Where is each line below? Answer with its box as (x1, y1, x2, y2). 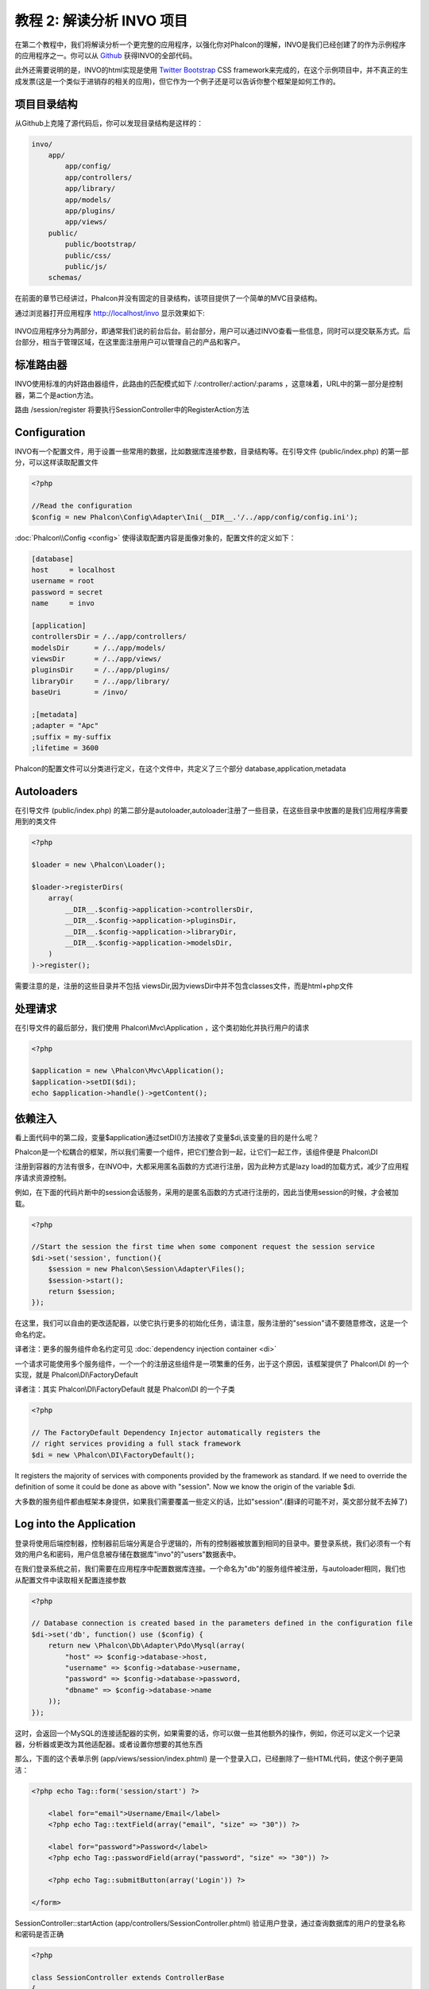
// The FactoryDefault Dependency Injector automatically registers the (31, 1428, 321, 1438)
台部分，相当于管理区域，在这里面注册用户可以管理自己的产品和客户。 (14, 337, 245, 347)
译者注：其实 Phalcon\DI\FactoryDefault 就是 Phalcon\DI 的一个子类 (14, 1384, 236, 1394)
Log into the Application (14, 1517, 137, 1531)
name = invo (31, 599, 95, 608)
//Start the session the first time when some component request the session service (31, 1242, 375, 1251)
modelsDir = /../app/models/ (31, 643, 166, 652)
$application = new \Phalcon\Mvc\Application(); (31, 1066, 225, 1076)
